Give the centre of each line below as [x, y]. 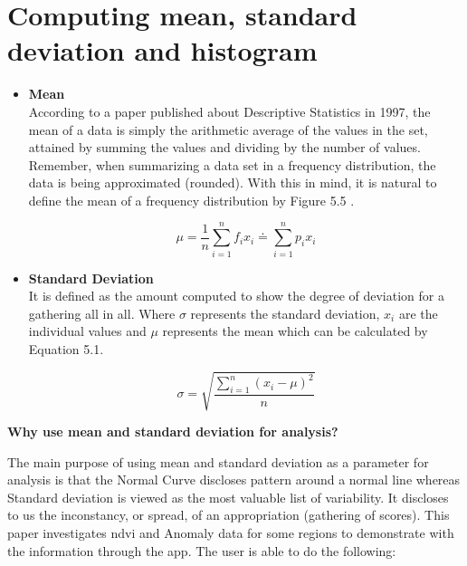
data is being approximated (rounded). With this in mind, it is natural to [233, 182]
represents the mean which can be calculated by [295, 331]
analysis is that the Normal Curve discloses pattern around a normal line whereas [234, 480]
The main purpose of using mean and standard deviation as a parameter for [218, 461]
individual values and [87, 331]
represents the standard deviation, [285, 313]
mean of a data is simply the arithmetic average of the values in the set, [228, 129]
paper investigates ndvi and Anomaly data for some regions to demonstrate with [231, 533]
